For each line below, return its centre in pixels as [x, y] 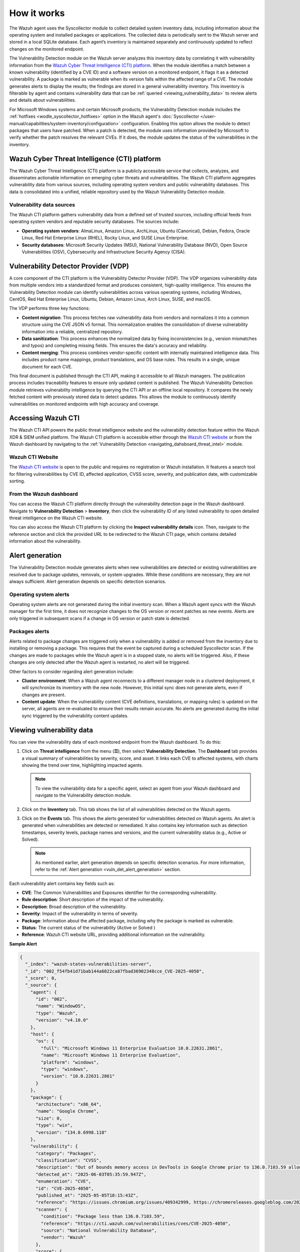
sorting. [17, 481]
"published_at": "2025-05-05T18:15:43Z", [87, 1195]
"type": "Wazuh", [57, 1013]
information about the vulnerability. [45, 541]
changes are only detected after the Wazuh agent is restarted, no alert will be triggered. [99, 662]
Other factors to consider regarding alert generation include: [71, 672]
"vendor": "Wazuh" [63, 1237]
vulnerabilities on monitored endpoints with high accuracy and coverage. [84, 404]
